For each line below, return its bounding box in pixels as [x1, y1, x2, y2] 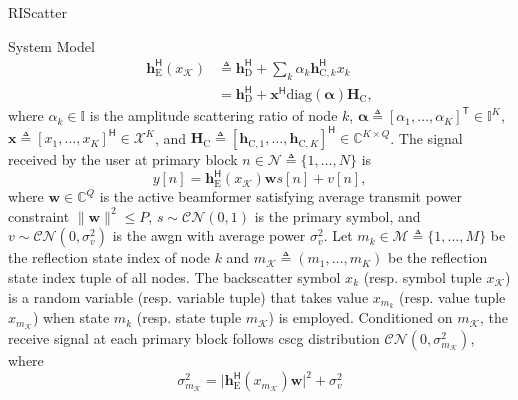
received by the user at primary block [8, 149, 238, 170]
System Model [8, 35, 95, 56]
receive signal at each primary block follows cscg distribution [8, 328, 380, 349]
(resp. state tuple [136, 307, 242, 328]
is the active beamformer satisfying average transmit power [99, 186, 462, 207]
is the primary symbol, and [254, 205, 421, 226]
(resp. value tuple [399, 286, 506, 307]
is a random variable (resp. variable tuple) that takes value [8, 286, 369, 307]
